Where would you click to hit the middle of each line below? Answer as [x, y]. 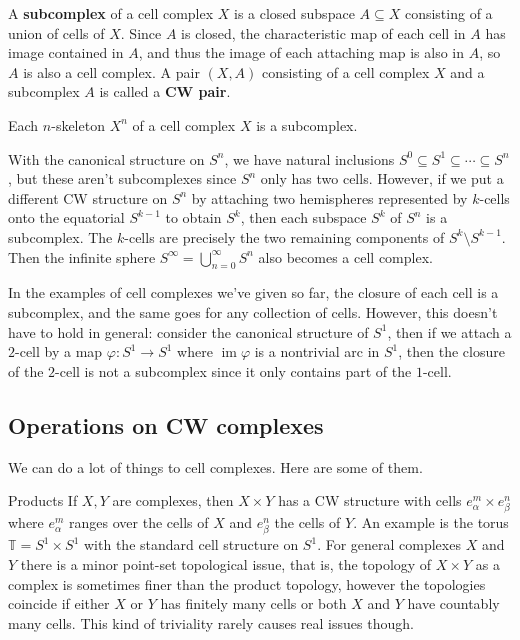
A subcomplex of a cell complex [111, 13]
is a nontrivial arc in [317, 351]
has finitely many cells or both [253, 603]
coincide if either [59, 603]
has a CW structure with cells [370, 500]
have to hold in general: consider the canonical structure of [188, 331]
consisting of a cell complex [346, 71]
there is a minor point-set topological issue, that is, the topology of [226, 564]
